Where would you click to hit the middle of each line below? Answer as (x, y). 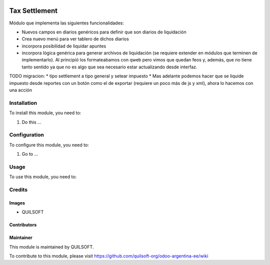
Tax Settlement (33, 11)
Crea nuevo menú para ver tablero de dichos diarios (75, 39)
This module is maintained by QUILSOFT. (51, 247)
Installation (23, 103)
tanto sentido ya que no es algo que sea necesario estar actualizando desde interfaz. (109, 67)
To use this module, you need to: (43, 177)
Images (17, 203)
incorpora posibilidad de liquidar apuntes (64, 46)
